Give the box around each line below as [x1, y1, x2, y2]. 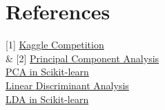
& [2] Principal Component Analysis [6, 51, 159, 65]
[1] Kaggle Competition [6, 37, 104, 52]
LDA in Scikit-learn [6, 91, 89, 106]
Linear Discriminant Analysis [6, 77, 129, 92]
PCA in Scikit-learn [6, 64, 89, 79]
